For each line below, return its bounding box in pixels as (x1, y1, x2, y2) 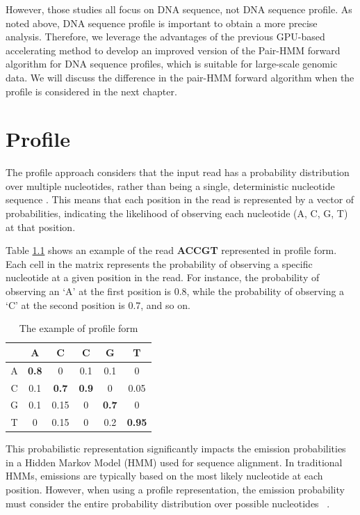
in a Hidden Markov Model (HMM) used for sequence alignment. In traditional (6, 454, 343, 469)
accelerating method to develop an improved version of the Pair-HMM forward (6, 42, 341, 57)
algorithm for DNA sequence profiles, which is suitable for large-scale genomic (6, 56, 338, 71)
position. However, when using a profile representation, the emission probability (6, 482, 345, 497)
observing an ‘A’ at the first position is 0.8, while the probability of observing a (6, 284, 345, 299)
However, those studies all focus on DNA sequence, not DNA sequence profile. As (6, 2, 352, 16)
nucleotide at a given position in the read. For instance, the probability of (6, 270, 320, 285)
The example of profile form (19, 321, 138, 335)
